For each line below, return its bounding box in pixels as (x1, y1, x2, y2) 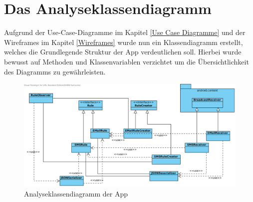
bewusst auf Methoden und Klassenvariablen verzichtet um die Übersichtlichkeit (4, 56, 249, 66)
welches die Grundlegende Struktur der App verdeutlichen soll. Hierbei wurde (4, 46, 242, 57)
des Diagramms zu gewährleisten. (4, 66, 106, 76)
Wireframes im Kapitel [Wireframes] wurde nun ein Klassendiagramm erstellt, (4, 36, 243, 47)
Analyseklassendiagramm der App (24, 188, 128, 198)
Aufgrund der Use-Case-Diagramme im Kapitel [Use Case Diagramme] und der (4, 27, 246, 37)
